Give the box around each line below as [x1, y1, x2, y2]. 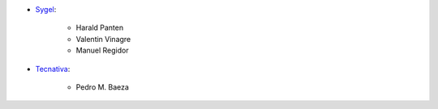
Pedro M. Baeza [75, 82, 130, 92]
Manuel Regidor [75, 45, 129, 56]
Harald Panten [75, 23, 124, 32]
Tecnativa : [35, 64, 71, 73]
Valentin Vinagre [75, 34, 131, 44]
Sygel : [35, 5, 57, 14]
